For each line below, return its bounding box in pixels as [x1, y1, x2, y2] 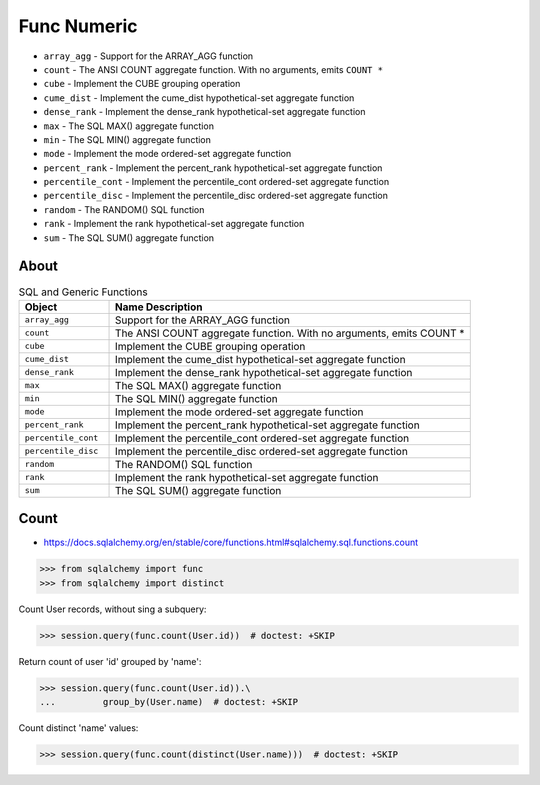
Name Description [115, 300, 203, 314]
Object [24, 300, 58, 314]
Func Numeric [18, 15, 139, 37]
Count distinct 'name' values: [18, 722, 139, 734]
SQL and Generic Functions [18, 285, 149, 299]
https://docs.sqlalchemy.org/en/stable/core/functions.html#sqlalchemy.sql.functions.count [43, 536, 419, 549]
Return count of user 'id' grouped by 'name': [18, 655, 202, 667]
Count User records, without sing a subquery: [18, 603, 207, 615]
